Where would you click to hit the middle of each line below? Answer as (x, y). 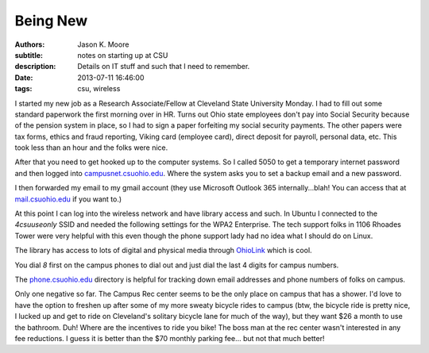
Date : (24, 77)
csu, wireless (99, 89)
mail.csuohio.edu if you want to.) (68, 199)
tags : (23, 89)
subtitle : (29, 55)
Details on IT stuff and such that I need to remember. (164, 67)
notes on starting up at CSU (123, 55)
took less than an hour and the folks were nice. (91, 148)
